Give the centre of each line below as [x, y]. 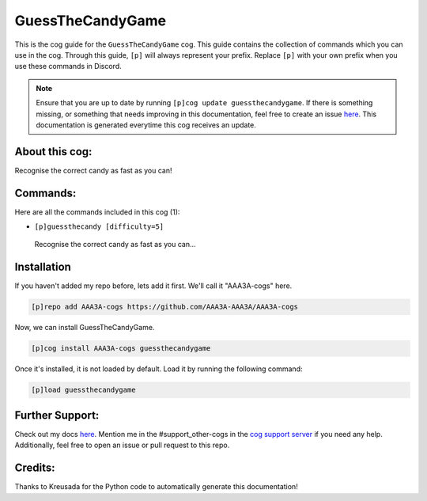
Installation [43, 267]
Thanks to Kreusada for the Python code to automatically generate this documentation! [156, 487]
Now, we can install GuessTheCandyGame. [85, 328]
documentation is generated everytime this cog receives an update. [146, 125]
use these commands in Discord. [68, 66]
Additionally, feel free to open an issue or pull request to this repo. [122, 445]
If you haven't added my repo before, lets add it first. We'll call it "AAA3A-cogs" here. [153, 286]
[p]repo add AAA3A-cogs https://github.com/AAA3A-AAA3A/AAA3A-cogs [165, 307]
